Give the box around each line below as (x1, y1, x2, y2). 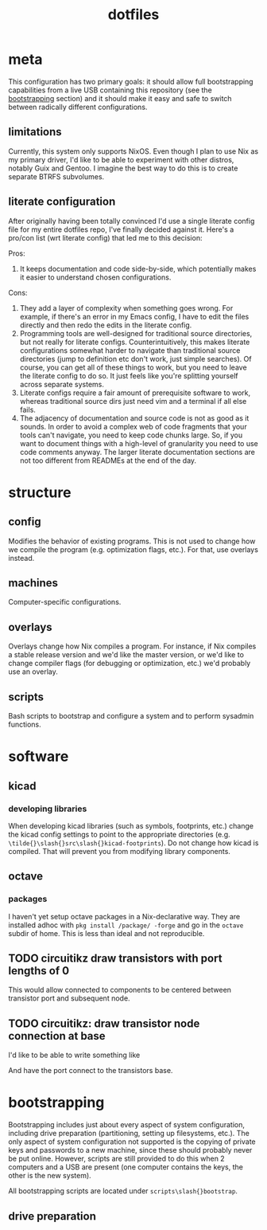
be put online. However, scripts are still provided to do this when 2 (8, 1154, 225, 1164)
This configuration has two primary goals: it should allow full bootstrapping (8, 76, 253, 86)
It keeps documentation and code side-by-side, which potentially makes (19, 264, 257, 273)
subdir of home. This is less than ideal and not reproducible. (8, 928, 205, 938)
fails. (19, 405, 36, 414)
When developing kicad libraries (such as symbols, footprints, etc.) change (8, 821, 254, 830)
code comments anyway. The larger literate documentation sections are (19, 447, 256, 456)
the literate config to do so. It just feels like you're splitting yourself (19, 370, 238, 380)
